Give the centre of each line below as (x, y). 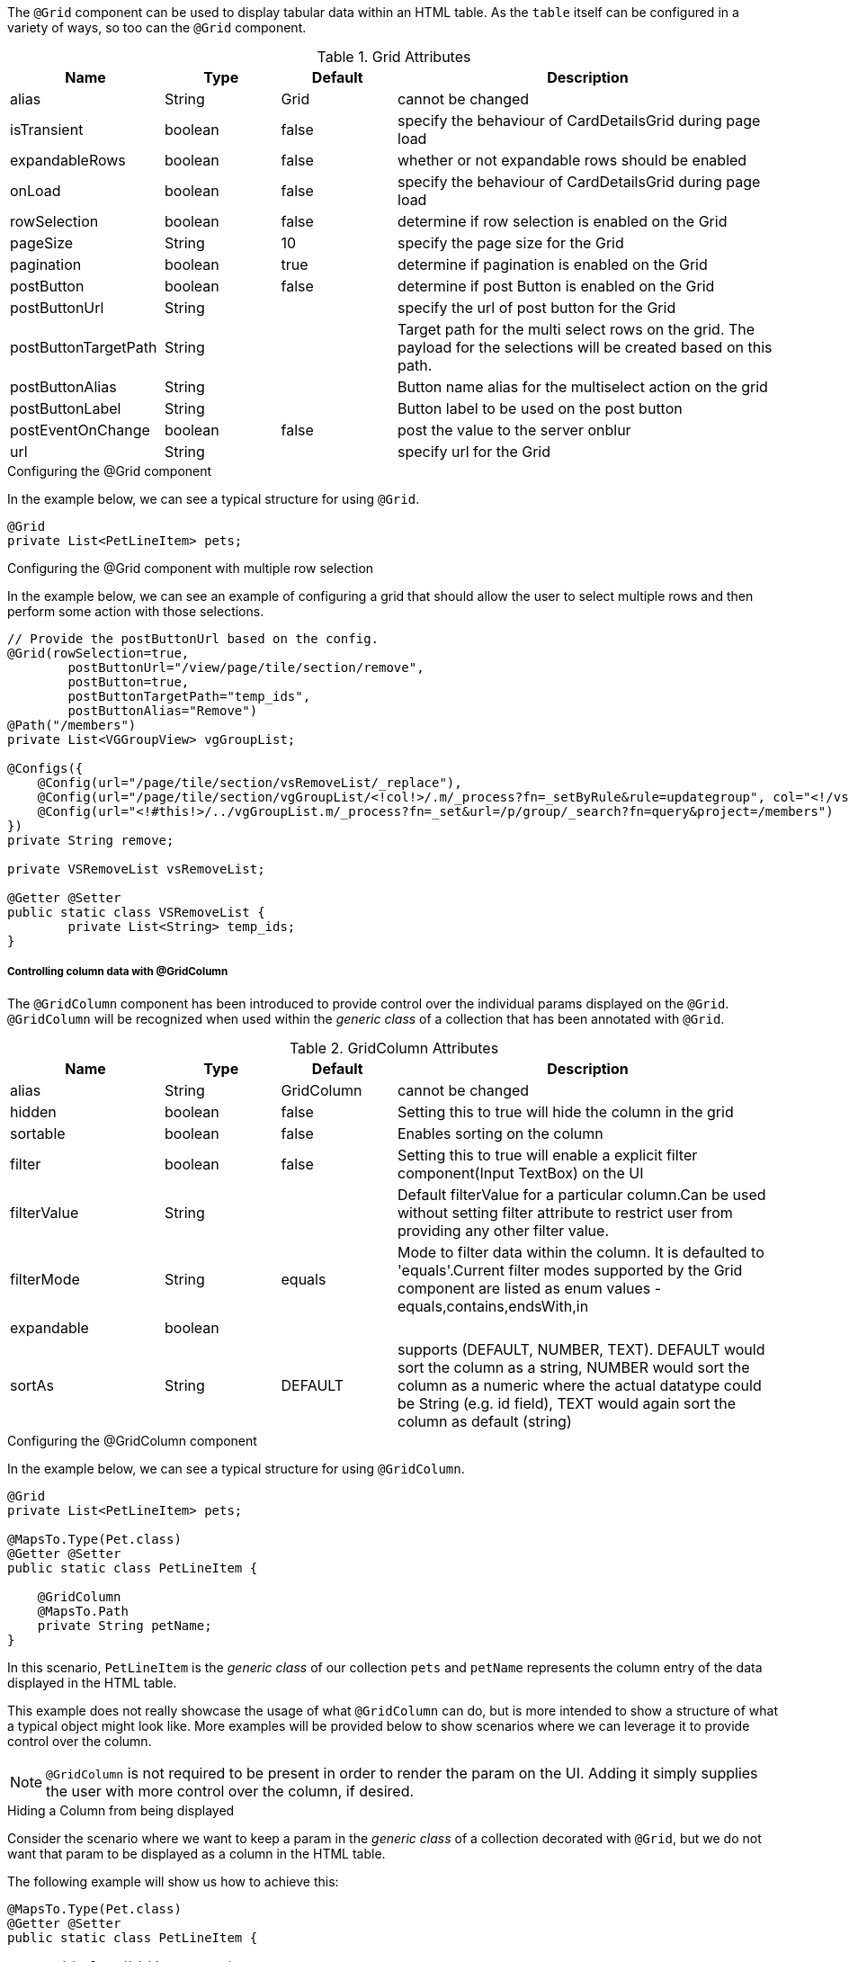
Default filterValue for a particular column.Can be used (582, 1194)
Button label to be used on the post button (540, 408)
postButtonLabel (66, 408)
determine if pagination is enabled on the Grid (553, 264)
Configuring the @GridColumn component (132, 1440)
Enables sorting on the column (500, 1133)
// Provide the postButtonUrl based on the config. (193, 639)
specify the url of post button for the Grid (537, 308)
